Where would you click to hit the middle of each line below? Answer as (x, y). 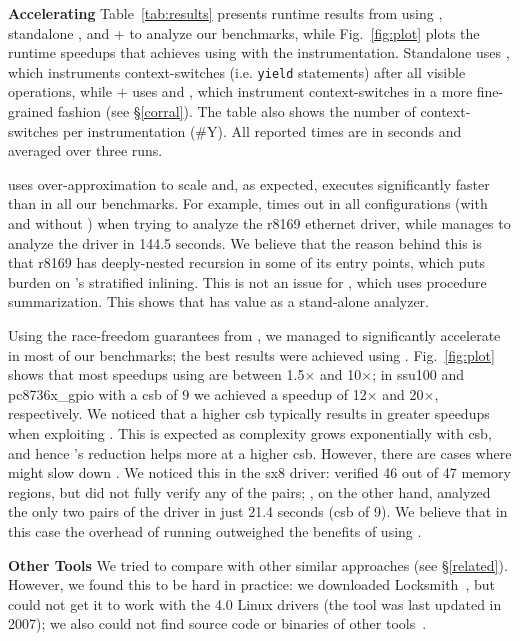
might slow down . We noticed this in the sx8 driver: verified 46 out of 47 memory (259, 472)
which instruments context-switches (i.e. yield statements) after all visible (237, 71)
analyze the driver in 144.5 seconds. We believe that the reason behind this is (245, 242)
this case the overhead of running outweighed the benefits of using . (215, 530)
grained (31, 111)
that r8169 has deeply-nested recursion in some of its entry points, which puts (247, 262)
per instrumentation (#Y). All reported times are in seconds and (262, 130)
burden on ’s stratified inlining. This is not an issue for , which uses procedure (247, 281)
